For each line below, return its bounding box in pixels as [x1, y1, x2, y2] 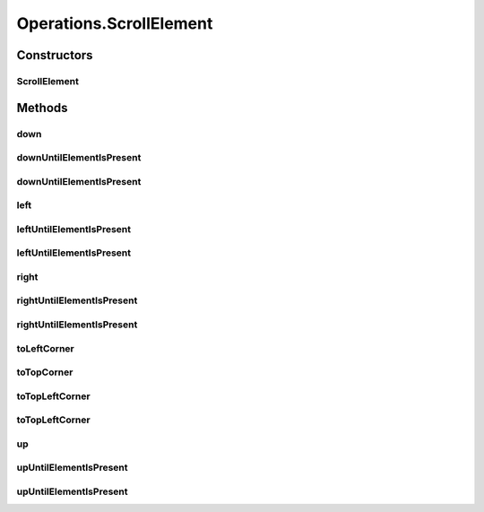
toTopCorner [16, 366, 73, 378]
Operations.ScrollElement [16, 13, 213, 33]
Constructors [16, 48, 93, 63]
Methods [16, 100, 68, 116]
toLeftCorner [16, 342, 75, 354]
